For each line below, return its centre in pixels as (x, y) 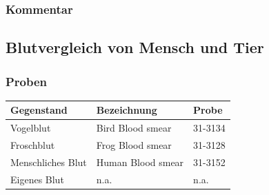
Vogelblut (31, 128)
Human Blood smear (140, 162)
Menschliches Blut (49, 162)
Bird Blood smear (134, 128)
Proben (27, 81)
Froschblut (33, 145)
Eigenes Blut (37, 179)
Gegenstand (39, 110)
